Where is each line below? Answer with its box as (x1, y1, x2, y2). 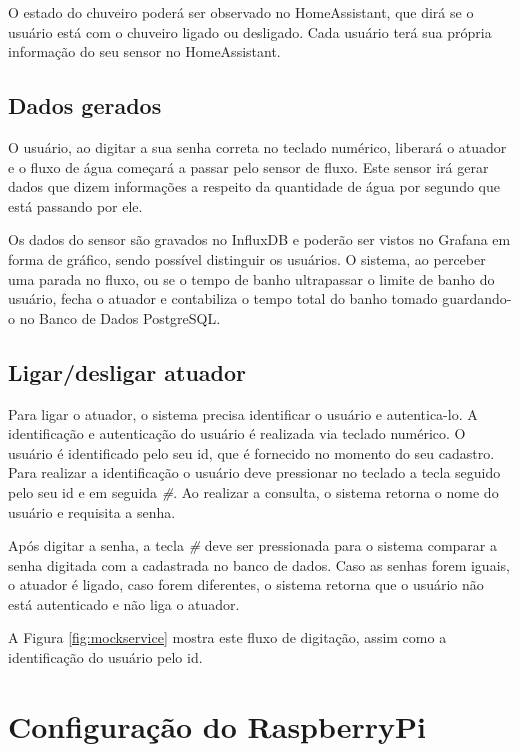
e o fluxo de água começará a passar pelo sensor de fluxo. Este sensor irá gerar (8, 156, 489, 177)
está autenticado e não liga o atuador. (8, 593, 240, 614)
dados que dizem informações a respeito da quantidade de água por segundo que (8, 176, 500, 197)
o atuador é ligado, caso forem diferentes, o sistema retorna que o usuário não (8, 574, 484, 595)
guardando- (442, 288, 512, 309)
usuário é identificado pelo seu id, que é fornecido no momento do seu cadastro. (8, 442, 495, 463)
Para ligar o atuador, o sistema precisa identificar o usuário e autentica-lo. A (8, 403, 478, 424)
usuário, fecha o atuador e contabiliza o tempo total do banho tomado (8, 288, 438, 309)
